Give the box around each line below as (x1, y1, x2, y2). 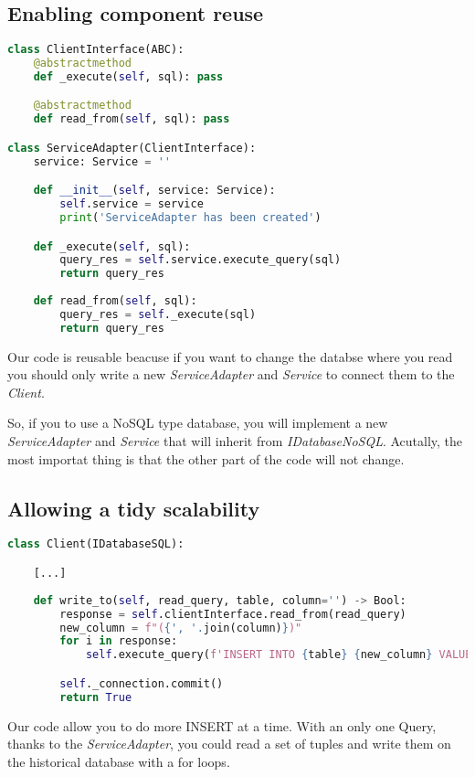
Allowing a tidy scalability (7, 494, 260, 522)
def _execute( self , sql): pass (33, 69, 224, 83)
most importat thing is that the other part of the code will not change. (7, 449, 405, 468)
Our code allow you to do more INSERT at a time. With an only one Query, (7, 716, 437, 735)
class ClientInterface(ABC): (7, 43, 185, 57)
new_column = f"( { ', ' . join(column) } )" (59, 621, 302, 634)
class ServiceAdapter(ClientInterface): (7, 141, 257, 154)
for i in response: (59, 634, 178, 648)
